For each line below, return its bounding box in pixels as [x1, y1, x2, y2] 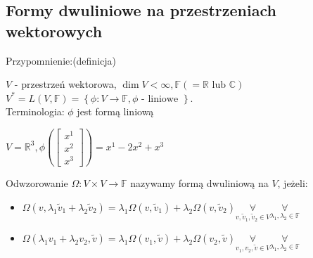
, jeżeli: [277, 176, 308, 191]
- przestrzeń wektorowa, [14, 77, 117, 91]
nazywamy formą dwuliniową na [130, 176, 269, 191]
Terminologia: [6, 104, 65, 119]
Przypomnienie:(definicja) [6, 53, 116, 67]
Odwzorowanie [6, 176, 68, 191]
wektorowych [6, 20, 103, 41]
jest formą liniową [77, 104, 154, 119]
